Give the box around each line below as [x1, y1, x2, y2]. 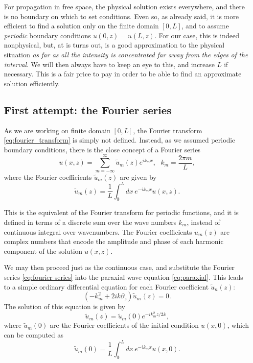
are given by [119, 171, 157, 182]
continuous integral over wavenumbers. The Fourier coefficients [4, 226, 192, 237]
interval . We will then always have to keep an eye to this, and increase [4, 59, 215, 69]
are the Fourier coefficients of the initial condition [50, 320, 199, 330]
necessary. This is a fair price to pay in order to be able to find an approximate [4, 69, 242, 79]
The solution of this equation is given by [4, 301, 125, 312]
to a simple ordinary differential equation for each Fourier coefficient [4, 281, 209, 291]
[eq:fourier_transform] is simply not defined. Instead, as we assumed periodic [4, 135, 235, 145]
